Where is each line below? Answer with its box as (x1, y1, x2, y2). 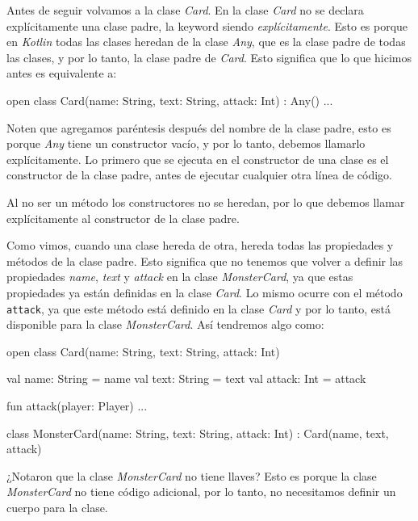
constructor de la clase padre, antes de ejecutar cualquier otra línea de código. (6, 166, 393, 183)
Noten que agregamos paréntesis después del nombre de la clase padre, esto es (6, 119, 391, 136)
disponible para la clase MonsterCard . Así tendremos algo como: (6, 316, 324, 333)
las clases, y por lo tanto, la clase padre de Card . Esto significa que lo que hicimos (6, 48, 412, 65)
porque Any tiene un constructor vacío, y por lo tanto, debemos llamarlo (6, 135, 366, 152)
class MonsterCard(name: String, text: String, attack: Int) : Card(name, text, (6, 424, 389, 441)
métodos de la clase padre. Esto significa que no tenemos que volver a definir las (6, 252, 403, 269)
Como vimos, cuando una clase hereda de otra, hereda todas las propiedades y (6, 237, 394, 254)
